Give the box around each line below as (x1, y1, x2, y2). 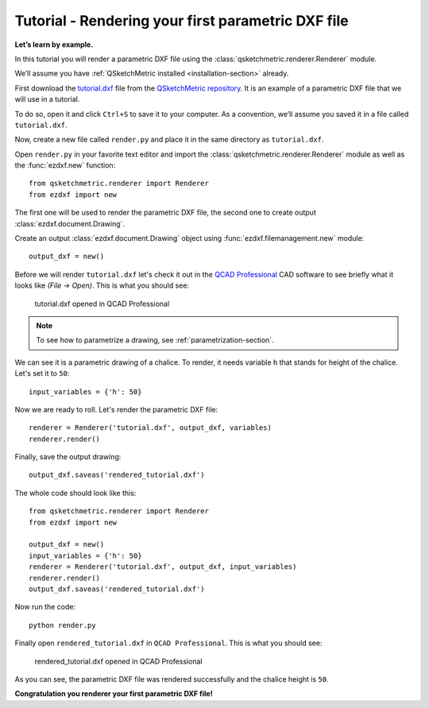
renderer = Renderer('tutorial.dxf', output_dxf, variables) (29, 424, 272, 432)
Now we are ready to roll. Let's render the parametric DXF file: (14, 404, 218, 414)
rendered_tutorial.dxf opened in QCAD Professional (34, 656, 203, 666)
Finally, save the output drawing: (14, 452, 122, 462)
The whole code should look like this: (14, 488, 137, 497)
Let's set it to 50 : (14, 369, 70, 378)
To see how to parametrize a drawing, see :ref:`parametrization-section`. (36, 335, 274, 345)
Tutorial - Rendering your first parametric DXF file (14, 12, 349, 29)
